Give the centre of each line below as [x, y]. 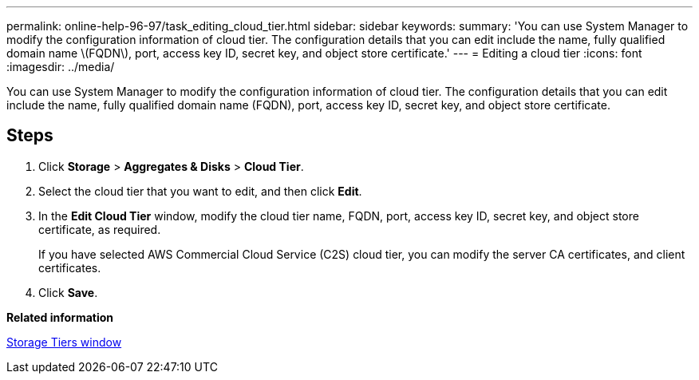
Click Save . [68, 292]
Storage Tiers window [64, 342]
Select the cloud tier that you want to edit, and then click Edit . [200, 191]
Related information [60, 317]
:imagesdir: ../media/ [61, 67]
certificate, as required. [100, 229]
